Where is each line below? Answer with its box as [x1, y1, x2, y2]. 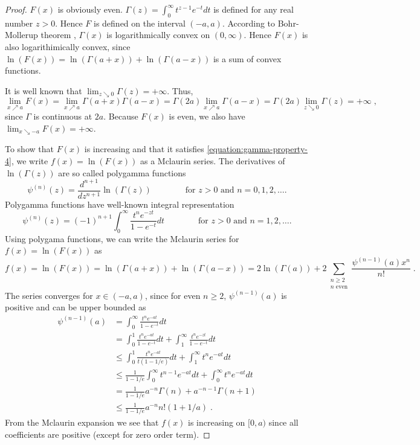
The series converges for [5, 289, 93, 301]
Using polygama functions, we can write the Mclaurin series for [5, 232, 239, 245]
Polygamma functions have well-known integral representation [5, 197, 234, 210]
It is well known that [5, 84, 82, 97]
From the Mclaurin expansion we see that [5, 416, 159, 429]
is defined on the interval [94, 16, 186, 29]
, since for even [144, 289, 201, 301]
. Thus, [167, 84, 193, 97]
